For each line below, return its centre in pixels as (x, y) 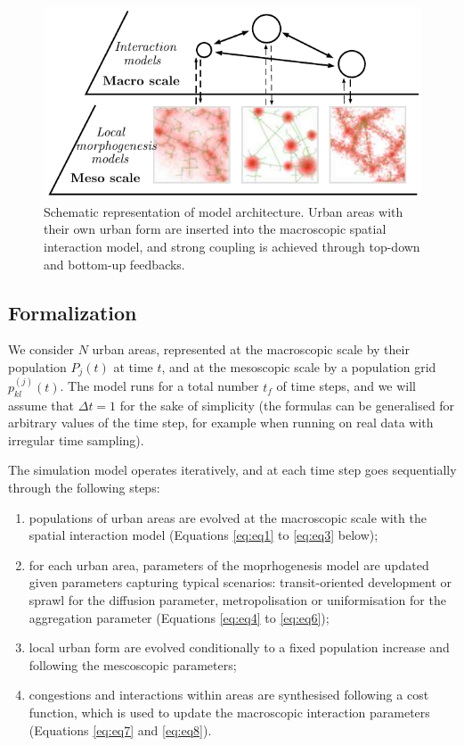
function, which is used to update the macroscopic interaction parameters (229, 712)
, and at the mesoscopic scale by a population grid (299, 366)
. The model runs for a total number (159, 386)
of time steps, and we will (346, 386)
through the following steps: (84, 487)
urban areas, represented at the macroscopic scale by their (251, 349)
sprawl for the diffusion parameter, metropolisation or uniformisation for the (237, 599)
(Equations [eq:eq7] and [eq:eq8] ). (120, 729)
